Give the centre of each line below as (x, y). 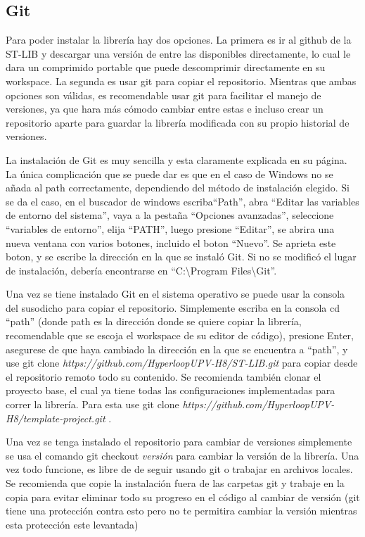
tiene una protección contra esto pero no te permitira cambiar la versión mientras (181, 511)
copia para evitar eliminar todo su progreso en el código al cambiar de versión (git (183, 497)
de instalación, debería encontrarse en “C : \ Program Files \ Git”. (141, 270)
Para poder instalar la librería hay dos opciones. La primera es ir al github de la (179, 40)
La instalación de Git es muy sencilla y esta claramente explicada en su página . (177, 159)
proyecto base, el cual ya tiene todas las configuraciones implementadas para (171, 390)
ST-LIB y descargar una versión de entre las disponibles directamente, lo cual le (178, 53)
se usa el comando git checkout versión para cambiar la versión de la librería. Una (182, 455)
